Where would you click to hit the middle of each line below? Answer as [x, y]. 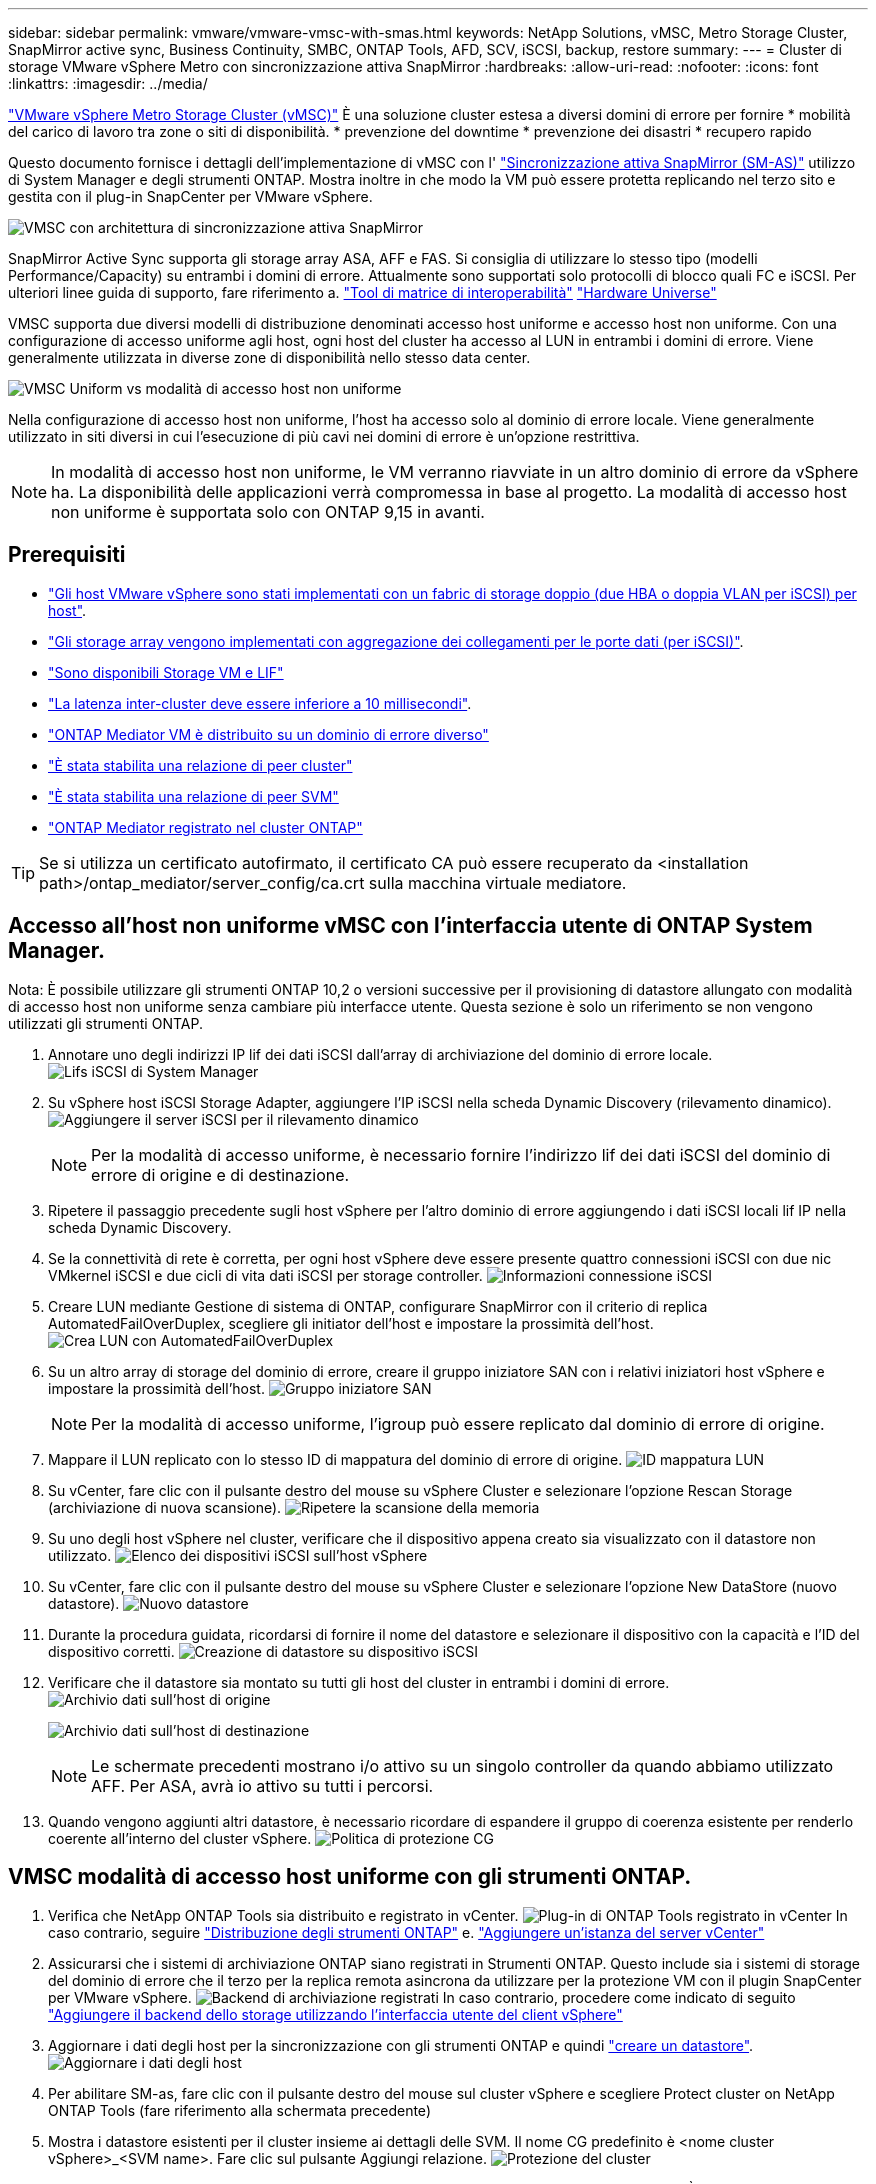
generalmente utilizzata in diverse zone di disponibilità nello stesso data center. [269, 357]
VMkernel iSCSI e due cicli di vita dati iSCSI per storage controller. [265, 1275]
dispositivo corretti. [111, 1651]
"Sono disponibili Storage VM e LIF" [166, 672]
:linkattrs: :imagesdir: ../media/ [108, 83]
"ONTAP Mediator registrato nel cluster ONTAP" [205, 827]
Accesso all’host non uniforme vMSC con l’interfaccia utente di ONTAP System [410, 926]
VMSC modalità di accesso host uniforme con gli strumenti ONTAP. [350, 1877]
